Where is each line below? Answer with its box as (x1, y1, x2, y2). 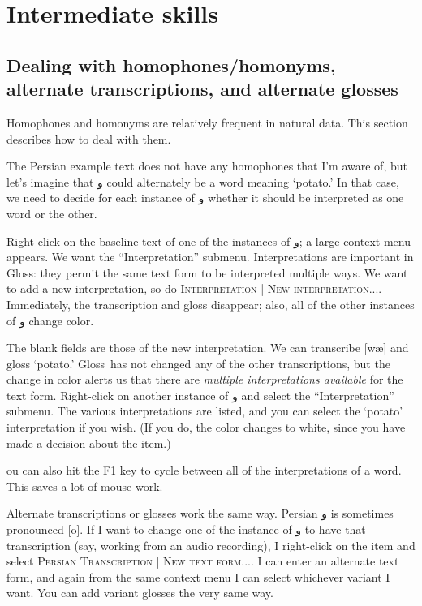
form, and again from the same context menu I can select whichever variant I (6, 568, 390, 585)
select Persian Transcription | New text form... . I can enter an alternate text (6, 552, 399, 569)
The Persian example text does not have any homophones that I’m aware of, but (6, 157, 407, 174)
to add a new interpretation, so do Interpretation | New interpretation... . (6, 280, 382, 297)
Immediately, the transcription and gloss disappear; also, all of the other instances (6, 295, 415, 312)
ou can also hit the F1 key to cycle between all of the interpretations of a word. (6, 462, 402, 479)
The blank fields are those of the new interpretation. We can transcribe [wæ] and (6, 339, 409, 356)
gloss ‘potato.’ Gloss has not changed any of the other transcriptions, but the (6, 355, 390, 372)
